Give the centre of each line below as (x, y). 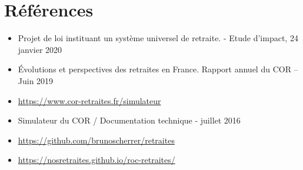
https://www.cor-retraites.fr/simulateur (89, 100)
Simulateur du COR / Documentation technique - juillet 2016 (129, 120)
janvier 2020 (40, 49)
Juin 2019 (36, 80)
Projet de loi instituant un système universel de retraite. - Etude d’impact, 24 (158, 38)
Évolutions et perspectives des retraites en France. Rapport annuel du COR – (158, 69)
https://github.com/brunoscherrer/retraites (96, 140)
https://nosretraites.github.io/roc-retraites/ (96, 160)
